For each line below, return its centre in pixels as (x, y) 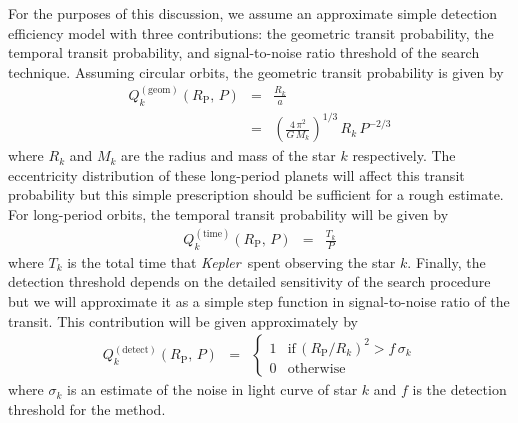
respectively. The (404, 155)
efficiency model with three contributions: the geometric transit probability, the (251, 32)
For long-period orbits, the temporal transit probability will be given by (228, 213)
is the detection (459, 389)
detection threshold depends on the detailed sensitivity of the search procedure (249, 281)
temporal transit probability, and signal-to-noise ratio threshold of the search (244, 52)
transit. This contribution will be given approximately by (183, 320)
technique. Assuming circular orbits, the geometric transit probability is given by (256, 71)
